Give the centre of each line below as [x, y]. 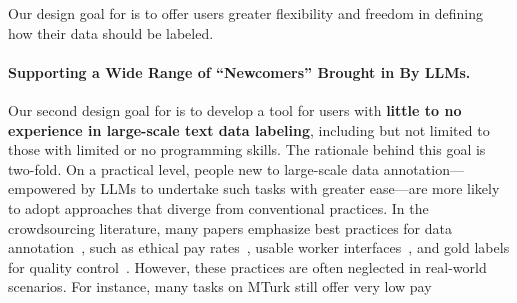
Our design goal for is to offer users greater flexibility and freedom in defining [246, 13]
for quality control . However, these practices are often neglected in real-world [247, 266]
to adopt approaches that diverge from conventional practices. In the [218, 207]
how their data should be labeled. [111, 32]
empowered [42, 188]
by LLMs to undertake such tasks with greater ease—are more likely [290, 188]
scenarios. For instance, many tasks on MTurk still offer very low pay [220, 286]
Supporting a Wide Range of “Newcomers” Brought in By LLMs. [239, 71]
